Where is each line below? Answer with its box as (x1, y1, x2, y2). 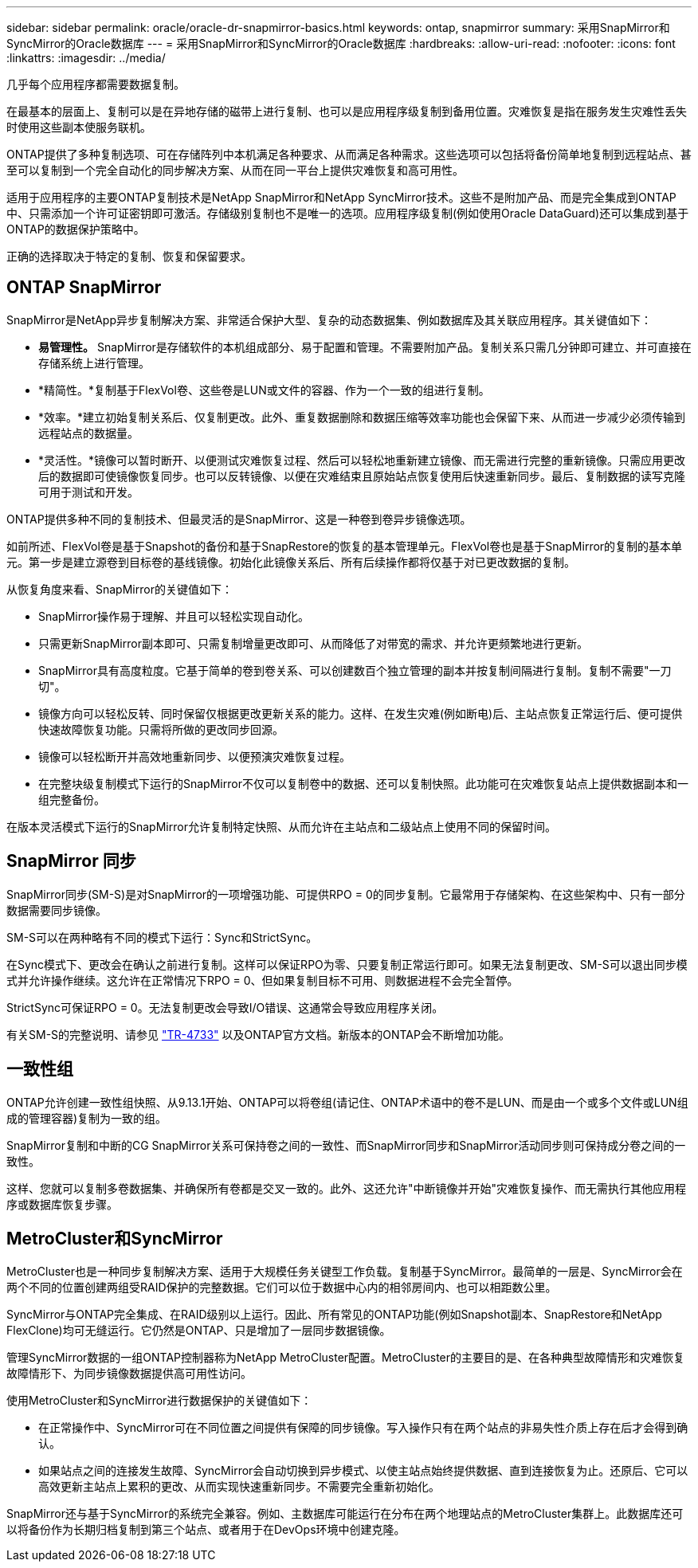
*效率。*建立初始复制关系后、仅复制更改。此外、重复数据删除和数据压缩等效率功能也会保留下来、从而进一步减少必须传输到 (38, 410, 686, 424)
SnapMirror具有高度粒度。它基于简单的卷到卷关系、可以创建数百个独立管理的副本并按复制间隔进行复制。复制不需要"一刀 (38, 663, 672, 677)
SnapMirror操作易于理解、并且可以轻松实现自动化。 (38, 609, 309, 623)
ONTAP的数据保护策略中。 (6, 222, 145, 236)
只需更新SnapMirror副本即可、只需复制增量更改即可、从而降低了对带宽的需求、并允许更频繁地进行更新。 (38, 636, 588, 650)
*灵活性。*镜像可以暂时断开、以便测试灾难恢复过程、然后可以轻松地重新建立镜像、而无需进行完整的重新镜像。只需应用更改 (38, 453, 686, 467)
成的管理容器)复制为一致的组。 (6, 1111, 167, 1125)
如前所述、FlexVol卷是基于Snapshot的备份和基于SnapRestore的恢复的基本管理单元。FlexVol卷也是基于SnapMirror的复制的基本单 (6, 539, 683, 553)
